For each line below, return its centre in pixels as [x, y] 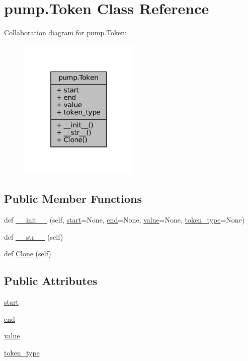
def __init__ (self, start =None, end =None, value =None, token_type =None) [125, 220]
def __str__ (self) [34, 236]
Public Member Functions [73, 199]
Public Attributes [51, 281]
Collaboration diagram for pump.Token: [66, 32]
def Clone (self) [28, 254]
